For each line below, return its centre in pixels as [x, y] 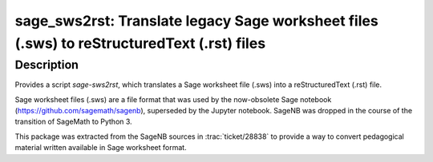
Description [47, 65]
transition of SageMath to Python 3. [73, 122]
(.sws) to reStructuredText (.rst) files [140, 43]
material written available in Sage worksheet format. [101, 148]
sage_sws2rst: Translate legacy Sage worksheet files [196, 21]
